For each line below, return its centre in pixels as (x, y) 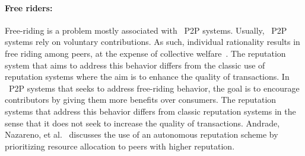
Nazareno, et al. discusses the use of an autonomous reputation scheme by (142, 134)
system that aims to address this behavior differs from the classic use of (135, 65)
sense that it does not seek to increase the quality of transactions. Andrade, (142, 123)
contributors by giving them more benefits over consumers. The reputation (141, 100)
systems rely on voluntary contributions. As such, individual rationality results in (152, 42)
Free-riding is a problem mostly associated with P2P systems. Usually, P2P (146, 30)
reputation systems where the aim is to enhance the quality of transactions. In (147, 77)
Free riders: (29, 7)
